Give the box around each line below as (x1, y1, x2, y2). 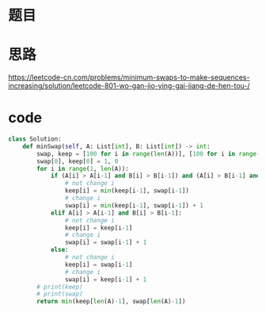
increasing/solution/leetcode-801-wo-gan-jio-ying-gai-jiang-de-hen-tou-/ (8, 81, 250, 91)
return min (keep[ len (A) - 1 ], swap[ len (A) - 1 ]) (36, 298, 186, 306)
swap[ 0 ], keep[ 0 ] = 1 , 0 (36, 157, 119, 165)
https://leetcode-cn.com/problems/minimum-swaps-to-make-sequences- (8, 72, 250, 83)
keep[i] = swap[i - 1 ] (64, 261, 133, 269)
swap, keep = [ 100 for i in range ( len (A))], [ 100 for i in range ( (36, 149, 260, 158)
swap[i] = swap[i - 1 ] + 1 (64, 238, 147, 246)
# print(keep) (36, 283, 83, 291)
